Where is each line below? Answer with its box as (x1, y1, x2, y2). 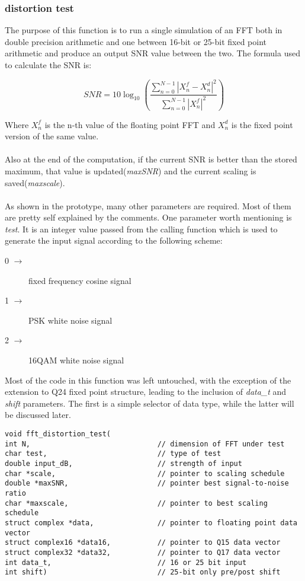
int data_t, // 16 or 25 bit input (5, 558, 247, 567)
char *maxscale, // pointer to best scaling (5, 499, 268, 507)
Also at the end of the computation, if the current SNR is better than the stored (5, 153, 297, 165)
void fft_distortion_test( (5, 430, 111, 438)
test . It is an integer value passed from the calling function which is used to (5, 222, 278, 235)
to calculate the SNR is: (5, 59, 92, 71)
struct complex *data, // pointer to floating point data (5, 518, 297, 527)
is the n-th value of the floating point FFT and (44, 118, 216, 130)
